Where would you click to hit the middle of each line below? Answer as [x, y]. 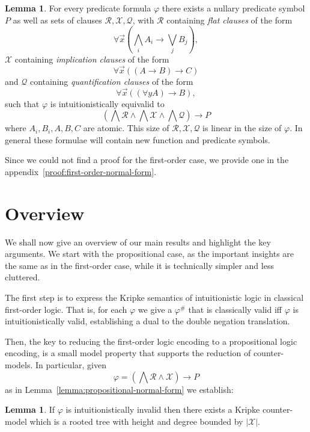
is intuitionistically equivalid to [107, 103]
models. [19, 364]
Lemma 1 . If [30, 409]
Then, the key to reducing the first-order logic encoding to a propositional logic [151, 341]
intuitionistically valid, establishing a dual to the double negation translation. [147, 321]
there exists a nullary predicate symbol [233, 8]
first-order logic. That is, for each [66, 309]
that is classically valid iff [235, 309]
